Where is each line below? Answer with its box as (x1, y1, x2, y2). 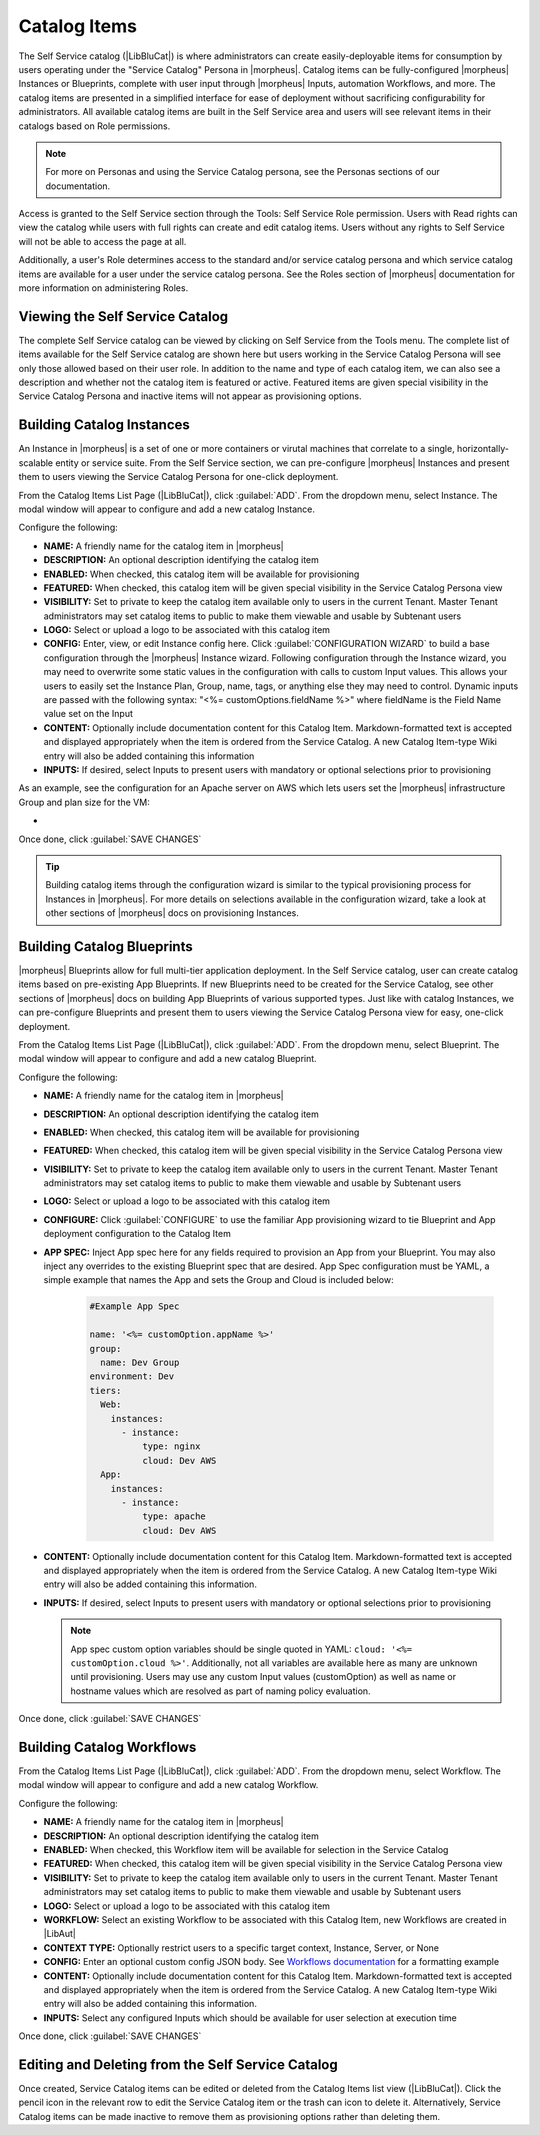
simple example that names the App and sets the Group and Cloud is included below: (43, 1274, 394, 1286)
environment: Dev (89, 1371, 175, 1382)
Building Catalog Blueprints (18, 938, 194, 955)
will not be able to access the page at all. (18, 235, 187, 247)
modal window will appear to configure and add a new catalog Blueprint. (18, 1053, 317, 1065)
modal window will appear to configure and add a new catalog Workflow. (18, 1779, 319, 1791)
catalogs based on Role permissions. (18, 120, 171, 132)
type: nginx (141, 1441, 201, 1452)
